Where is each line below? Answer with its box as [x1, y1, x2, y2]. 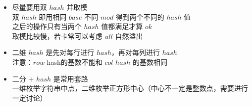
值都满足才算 [101, 21, 143, 31]
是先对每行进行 [46, 47, 95, 57]
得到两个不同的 [115, 11, 164, 22]
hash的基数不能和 [47, 56, 102, 67]
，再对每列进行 [111, 47, 160, 57]
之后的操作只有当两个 [12, 21, 82, 31]
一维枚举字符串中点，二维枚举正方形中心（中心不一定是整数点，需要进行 [12, 83, 248, 93]
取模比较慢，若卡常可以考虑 [12, 30, 102, 41]
